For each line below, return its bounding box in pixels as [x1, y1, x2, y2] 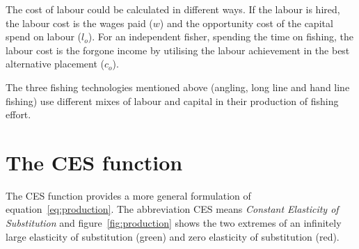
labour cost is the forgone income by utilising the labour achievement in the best [6, 42, 350, 57]
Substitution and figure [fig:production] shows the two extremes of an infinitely [6, 216, 342, 230]
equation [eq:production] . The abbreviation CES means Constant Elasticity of [6, 202, 339, 216]
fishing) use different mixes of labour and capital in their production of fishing [6, 93, 339, 108]
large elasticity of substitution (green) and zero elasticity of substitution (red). [6, 229, 340, 243]
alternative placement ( [6, 56, 104, 71]
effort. [6, 107, 31, 122]
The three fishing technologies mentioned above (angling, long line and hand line [6, 79, 350, 94]
